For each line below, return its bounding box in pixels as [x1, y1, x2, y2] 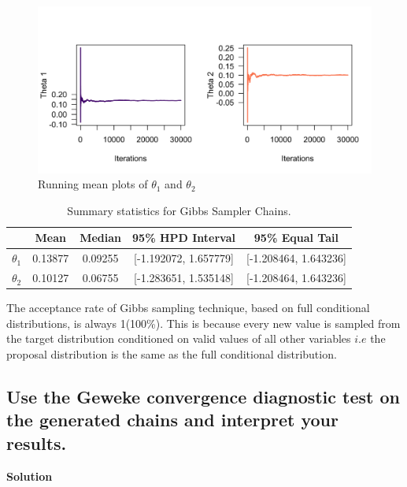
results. [6, 430, 67, 455]
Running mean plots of [38, 176, 148, 192]
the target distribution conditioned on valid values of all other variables [6, 330, 351, 347]
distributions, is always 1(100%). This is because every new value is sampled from [6, 314, 401, 331]
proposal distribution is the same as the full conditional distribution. [6, 345, 337, 362]
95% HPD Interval [132, 229, 235, 246]
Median [80, 229, 122, 246]
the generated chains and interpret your [6, 407, 339, 432]
